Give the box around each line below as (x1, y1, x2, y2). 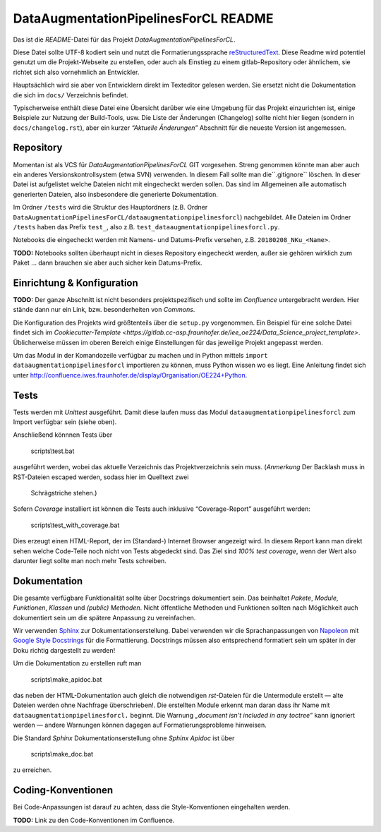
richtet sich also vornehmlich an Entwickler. (13, 68, 140, 76)
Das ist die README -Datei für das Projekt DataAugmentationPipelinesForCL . (13, 35, 236, 44)
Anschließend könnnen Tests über (13, 430, 113, 439)
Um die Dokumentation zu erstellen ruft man (13, 659, 142, 668)
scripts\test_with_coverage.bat (30, 521, 120, 529)
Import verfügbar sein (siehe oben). (13, 418, 117, 426)
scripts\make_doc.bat (30, 749, 94, 758)
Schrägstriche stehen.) (30, 488, 97, 497)
